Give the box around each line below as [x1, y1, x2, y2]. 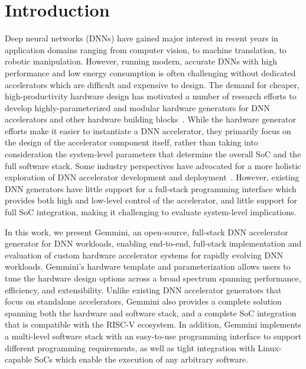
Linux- [258, 341, 282, 354]
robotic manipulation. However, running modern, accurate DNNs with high [5, 55, 277, 67]
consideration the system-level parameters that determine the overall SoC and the [5, 148, 301, 160]
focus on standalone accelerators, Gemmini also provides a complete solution [5, 295, 282, 307]
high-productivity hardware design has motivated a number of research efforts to [5, 90, 297, 102]
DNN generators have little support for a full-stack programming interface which [5, 182, 297, 195]
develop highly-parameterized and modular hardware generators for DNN [5, 101, 271, 114]
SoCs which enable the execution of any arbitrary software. [34, 353, 249, 365]
